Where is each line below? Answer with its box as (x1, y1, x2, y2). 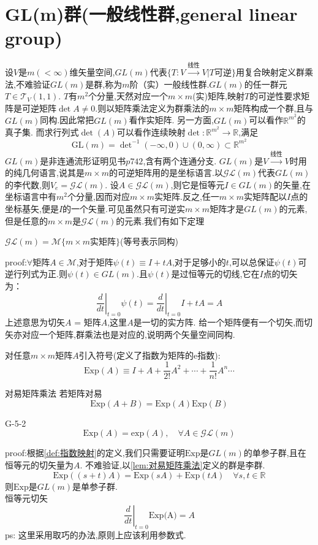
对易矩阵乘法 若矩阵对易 (5, 387, 102, 400)
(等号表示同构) (120, 235, 178, 248)
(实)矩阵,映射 (192, 90, 244, 102)
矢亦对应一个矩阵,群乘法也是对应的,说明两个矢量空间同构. (5, 327, 235, 340)
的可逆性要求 (249, 90, 301, 102)
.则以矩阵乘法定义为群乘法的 (95, 101, 210, 114)
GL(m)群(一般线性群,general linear (5, 1, 298, 26)
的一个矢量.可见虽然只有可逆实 (62, 202, 185, 215)
